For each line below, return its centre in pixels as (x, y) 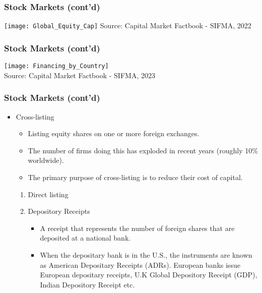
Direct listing (48, 194)
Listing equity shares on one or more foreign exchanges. (114, 133)
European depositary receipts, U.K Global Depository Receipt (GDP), (149, 275)
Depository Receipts (59, 211)
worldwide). (46, 160)
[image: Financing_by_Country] (56, 66)
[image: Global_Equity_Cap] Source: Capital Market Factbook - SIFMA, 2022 (128, 25)
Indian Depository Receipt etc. (87, 284)
